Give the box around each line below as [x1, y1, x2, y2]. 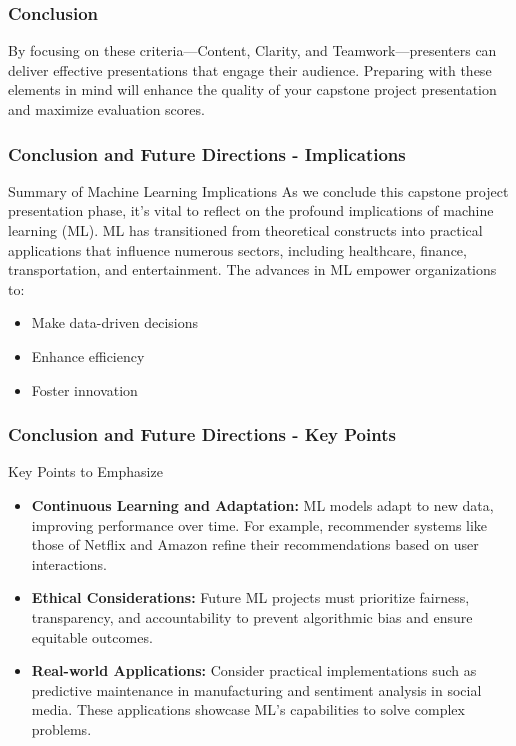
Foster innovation [31, 379, 138, 400]
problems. [31, 718, 92, 739]
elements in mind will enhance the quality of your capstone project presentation [8, 79, 497, 100]
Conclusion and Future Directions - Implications [8, 141, 406, 166]
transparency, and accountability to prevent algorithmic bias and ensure [31, 606, 473, 627]
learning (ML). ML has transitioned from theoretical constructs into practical [8, 220, 483, 240]
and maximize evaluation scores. [8, 99, 205, 119]
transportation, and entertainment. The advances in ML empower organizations [8, 259, 497, 280]
